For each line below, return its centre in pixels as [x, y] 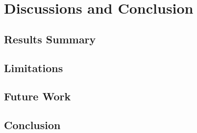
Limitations [34, 67]
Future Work [37, 96]
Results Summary [50, 39]
